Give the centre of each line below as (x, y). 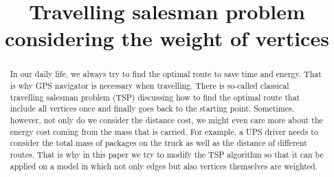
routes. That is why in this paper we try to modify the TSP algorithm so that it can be (167, 154)
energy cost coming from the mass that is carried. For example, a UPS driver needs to (164, 131)
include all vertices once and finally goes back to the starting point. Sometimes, (152, 108)
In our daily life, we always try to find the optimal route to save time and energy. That (166, 74)
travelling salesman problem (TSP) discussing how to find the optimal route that (155, 97)
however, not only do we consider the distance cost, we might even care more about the (166, 119)
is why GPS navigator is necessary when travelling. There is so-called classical (149, 86)
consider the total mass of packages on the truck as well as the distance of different (158, 143)
